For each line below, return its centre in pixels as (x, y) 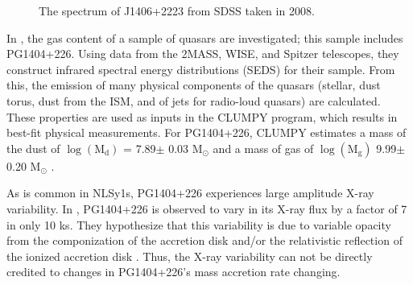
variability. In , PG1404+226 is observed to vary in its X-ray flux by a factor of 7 (207, 208)
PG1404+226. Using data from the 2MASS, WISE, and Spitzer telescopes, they (203, 54)
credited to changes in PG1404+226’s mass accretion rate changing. (173, 272)
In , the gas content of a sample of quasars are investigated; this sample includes (205, 37)
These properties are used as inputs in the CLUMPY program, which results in (202, 116)
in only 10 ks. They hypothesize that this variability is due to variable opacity (199, 224)
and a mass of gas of (263, 148)
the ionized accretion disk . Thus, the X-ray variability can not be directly (190, 256)
